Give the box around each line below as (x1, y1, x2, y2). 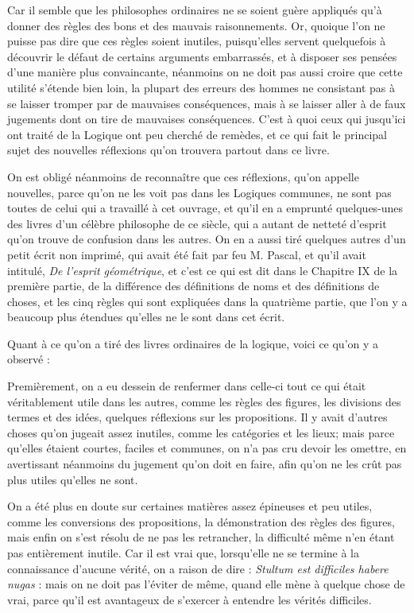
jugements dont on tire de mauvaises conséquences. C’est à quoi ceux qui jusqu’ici (7, 111, 406, 127)
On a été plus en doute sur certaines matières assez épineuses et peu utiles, (7, 498, 373, 514)
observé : (7, 351, 50, 367)
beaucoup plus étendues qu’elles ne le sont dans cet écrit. (7, 308, 285, 325)
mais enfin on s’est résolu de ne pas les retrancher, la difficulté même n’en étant (7, 529, 395, 545)
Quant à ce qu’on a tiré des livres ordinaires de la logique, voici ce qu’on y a (7, 335, 379, 351)
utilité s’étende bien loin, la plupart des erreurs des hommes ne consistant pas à (7, 79, 396, 95)
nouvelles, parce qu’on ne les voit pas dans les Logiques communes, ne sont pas (7, 184, 392, 200)
